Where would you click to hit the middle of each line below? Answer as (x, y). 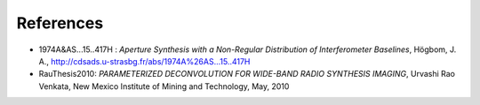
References (60, 23)
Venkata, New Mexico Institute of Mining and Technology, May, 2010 (164, 86)
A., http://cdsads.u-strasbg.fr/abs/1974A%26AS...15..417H (144, 61)
